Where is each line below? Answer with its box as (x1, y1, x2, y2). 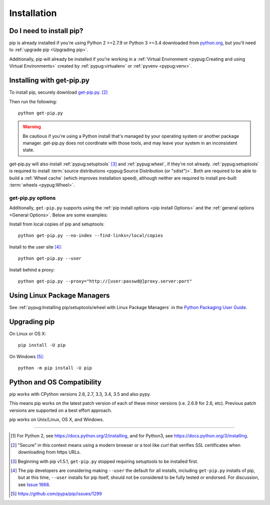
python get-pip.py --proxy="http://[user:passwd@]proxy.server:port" (18, 278, 192, 284)
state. (22, 147, 34, 153)
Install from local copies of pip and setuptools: (9, 221, 105, 227)
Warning (22, 124, 41, 130)
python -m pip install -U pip (18, 365, 92, 371)
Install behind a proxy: (9, 267, 55, 273)
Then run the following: (9, 98, 57, 105)
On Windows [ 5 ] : (9, 353, 44, 359)
